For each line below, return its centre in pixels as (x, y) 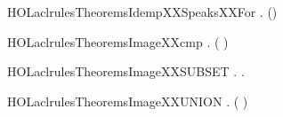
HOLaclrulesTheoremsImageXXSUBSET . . (126, 71)
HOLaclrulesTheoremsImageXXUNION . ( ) (128, 101)
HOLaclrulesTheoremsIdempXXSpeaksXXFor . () (142, 12)
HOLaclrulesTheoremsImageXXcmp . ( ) (118, 41)
